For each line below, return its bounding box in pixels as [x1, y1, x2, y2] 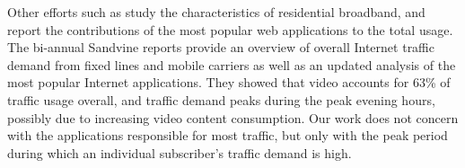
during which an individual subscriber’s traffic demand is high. [7, 143, 352, 162]
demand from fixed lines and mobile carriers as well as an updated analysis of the [7, 55, 456, 74]
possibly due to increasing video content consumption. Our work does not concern [7, 108, 459, 127]
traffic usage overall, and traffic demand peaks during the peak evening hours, [7, 90, 435, 109]
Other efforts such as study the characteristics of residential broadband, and [7, 3, 426, 21]
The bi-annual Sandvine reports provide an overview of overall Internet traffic [7, 38, 434, 57]
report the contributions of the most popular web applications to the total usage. [7, 20, 453, 39]
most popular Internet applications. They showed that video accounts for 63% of [7, 73, 451, 92]
